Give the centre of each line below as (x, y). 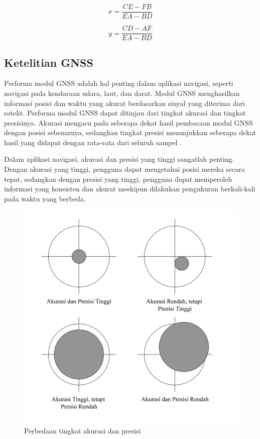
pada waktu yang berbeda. (45, 198)
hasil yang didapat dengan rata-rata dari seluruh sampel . (93, 142)
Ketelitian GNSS (49, 62)
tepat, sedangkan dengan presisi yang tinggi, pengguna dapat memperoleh (118, 179)
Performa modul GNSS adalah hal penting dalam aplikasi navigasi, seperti (119, 83)
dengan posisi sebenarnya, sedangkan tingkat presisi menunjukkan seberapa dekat (130, 132)
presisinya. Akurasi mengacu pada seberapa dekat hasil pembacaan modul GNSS (128, 122)
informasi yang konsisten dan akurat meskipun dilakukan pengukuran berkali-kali (130, 189)
